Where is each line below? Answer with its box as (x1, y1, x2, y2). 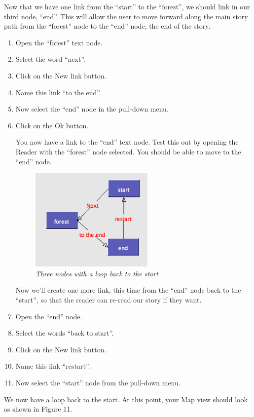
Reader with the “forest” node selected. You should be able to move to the (15, 146, 241, 156)
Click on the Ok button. (15, 120, 89, 130)
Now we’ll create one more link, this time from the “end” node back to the (15, 285, 241, 295)
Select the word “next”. (15, 54, 85, 64)
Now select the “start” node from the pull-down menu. (15, 377, 181, 387)
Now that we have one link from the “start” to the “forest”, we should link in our (4, 1, 250, 11)
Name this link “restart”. (15, 361, 90, 371)
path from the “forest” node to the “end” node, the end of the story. (4, 21, 211, 31)
